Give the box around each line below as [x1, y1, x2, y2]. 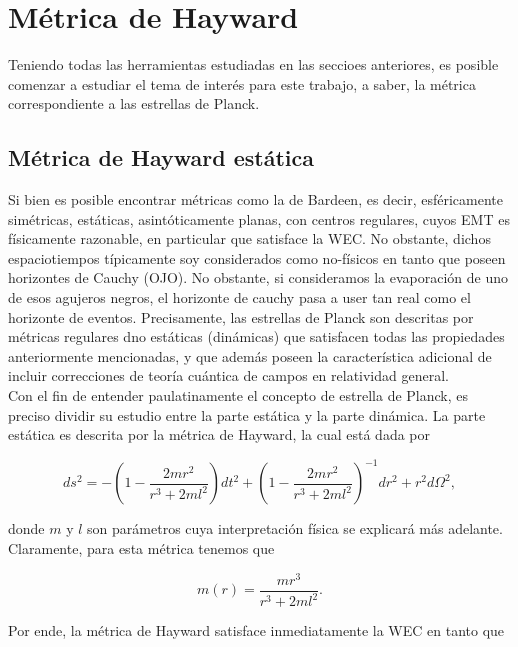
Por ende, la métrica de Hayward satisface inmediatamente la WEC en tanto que [8, 620, 505, 640]
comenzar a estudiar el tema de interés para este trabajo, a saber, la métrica [8, 73, 476, 94]
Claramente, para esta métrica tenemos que [8, 537, 275, 558]
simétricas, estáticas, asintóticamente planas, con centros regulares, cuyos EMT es [8, 208, 510, 229]
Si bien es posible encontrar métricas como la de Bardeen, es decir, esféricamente [8, 189, 504, 210]
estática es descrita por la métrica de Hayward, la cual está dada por [8, 424, 431, 445]
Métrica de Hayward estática [8, 142, 315, 173]
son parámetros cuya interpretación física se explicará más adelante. [87, 518, 503, 539]
